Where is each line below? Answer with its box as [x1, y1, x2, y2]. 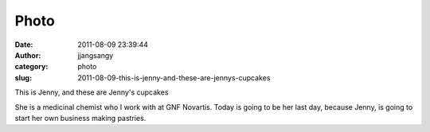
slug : [14, 72, 32, 83]
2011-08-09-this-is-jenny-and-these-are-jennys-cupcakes [77, 72, 271, 83]
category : [14, 62, 49, 72]
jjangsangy [77, 50, 114, 60]
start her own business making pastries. [14, 113, 147, 122]
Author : [14, 50, 41, 60]
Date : [14, 40, 33, 49]
